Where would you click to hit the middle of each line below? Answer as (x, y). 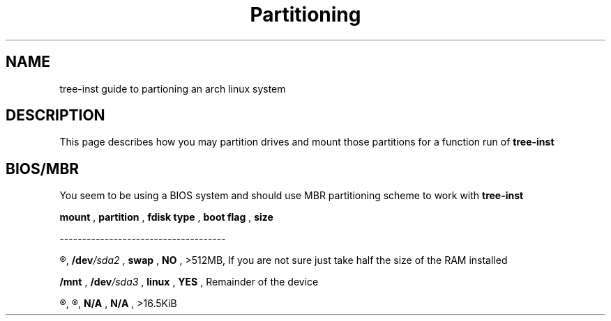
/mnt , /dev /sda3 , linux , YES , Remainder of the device (189, 282)
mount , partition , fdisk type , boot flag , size (166, 217)
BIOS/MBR (43, 169)
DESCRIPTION (55, 116)
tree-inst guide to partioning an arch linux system (173, 88)
